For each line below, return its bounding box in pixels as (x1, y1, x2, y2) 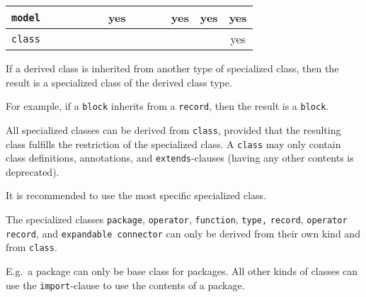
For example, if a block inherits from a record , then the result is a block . (6, 99, 329, 113)
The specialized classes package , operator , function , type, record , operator (6, 212, 348, 226)
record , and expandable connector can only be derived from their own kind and (6, 225, 360, 240)
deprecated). (6, 164, 59, 179)
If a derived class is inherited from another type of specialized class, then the (6, 61, 339, 75)
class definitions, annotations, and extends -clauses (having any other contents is (6, 150, 354, 165)
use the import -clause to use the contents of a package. (6, 277, 245, 292)
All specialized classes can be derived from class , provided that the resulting (6, 122, 341, 137)
